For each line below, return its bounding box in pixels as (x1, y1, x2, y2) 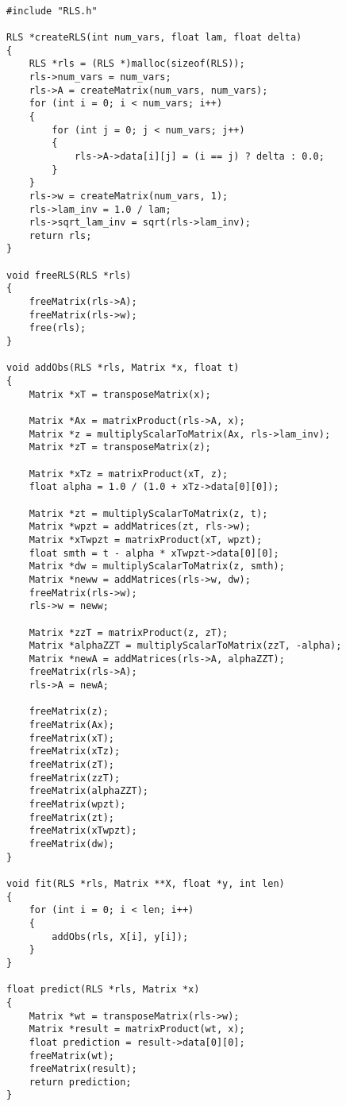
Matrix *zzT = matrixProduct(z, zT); (29, 626, 229, 638)
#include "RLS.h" (6, 5, 98, 17)
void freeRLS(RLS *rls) (6, 269, 132, 281)
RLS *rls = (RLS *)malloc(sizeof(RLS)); (29, 58, 245, 70)
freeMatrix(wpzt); (29, 799, 126, 811)
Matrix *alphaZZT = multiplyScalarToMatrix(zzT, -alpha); (29, 640, 342, 652)
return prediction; (29, 1076, 132, 1088)
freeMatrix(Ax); (29, 719, 115, 731)
